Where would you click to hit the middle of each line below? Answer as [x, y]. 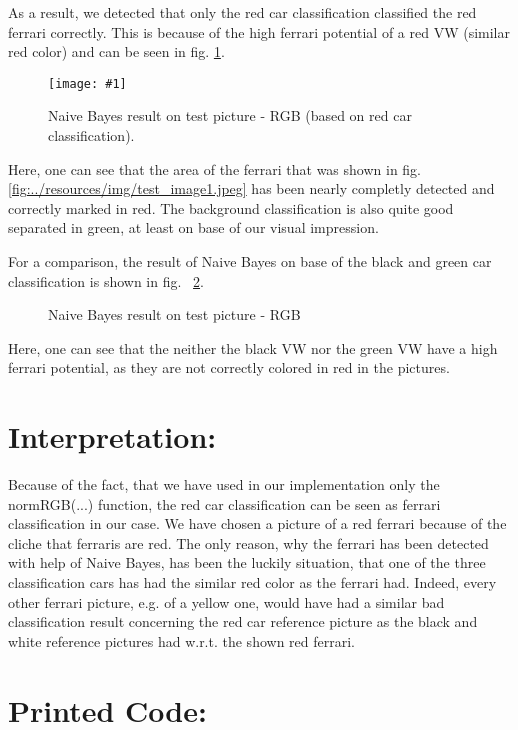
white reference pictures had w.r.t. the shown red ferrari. [181, 640]
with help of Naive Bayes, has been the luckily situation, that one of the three [247, 562]
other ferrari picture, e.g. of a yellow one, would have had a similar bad [226, 601]
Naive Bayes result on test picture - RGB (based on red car [230, 115]
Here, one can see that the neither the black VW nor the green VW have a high [253, 347]
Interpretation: [112, 436]
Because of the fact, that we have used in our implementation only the [224, 484]
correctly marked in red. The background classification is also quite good [231, 207]
